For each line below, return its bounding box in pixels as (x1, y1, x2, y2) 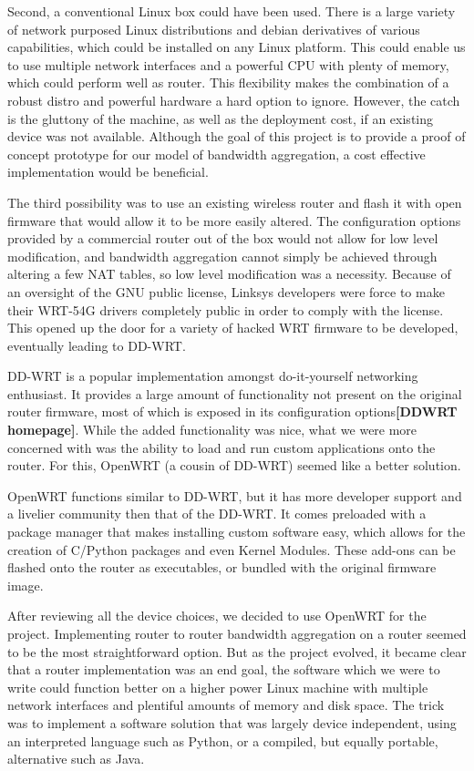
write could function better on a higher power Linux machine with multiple (7, 677, 428, 696)
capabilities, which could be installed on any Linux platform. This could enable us (7, 37, 466, 57)
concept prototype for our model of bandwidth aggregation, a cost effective (7, 144, 426, 163)
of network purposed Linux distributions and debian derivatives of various (7, 19, 420, 38)
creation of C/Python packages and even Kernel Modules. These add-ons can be (7, 540, 456, 559)
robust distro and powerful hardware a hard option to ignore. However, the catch (7, 90, 460, 109)
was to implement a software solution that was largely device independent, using (7, 713, 457, 732)
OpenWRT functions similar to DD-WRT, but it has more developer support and (7, 486, 462, 505)
